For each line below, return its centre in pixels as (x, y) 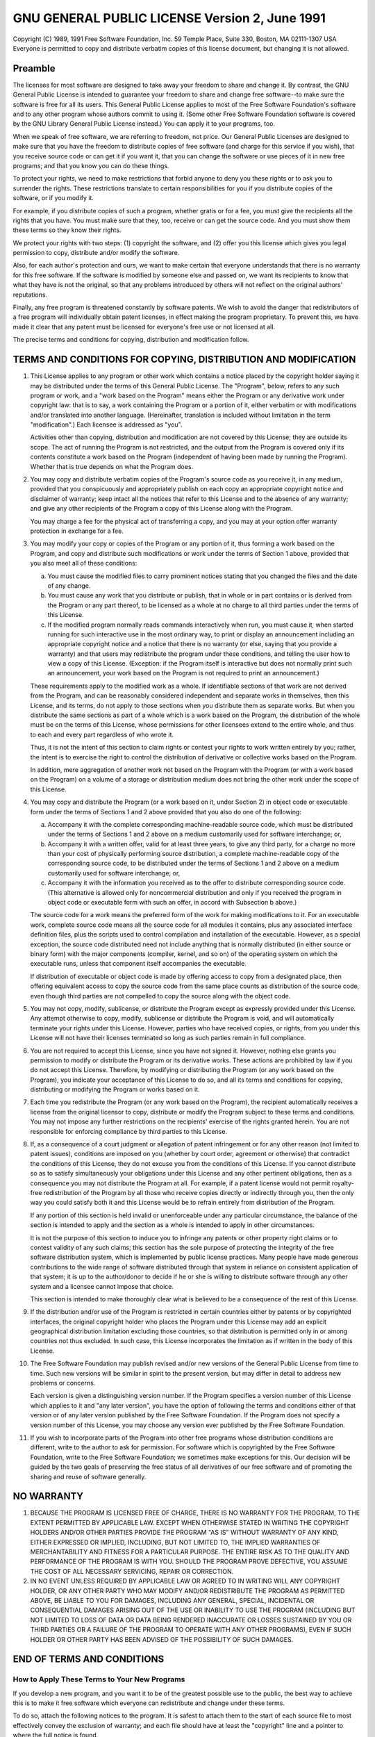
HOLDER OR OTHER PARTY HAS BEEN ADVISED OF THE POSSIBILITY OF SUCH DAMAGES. (162, 1639)
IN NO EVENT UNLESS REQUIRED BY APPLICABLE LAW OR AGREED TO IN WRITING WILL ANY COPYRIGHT (185, 1581)
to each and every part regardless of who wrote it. (102, 734)
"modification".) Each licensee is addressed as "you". (106, 425)
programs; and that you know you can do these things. (91, 165)
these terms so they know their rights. (67, 230)
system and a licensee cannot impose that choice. (102, 1286)
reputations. (30, 295)
